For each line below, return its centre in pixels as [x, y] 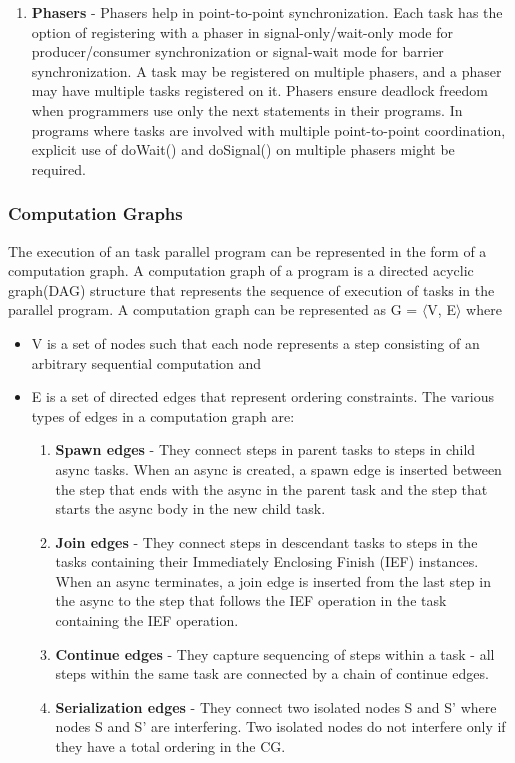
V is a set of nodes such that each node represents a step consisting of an [255, 342]
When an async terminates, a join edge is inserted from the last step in [273, 580]
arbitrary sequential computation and [146, 362]
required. [58, 168]
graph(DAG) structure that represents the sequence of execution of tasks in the [251, 289]
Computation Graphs [95, 213]
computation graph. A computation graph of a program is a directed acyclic [241, 270]
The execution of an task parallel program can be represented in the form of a [247, 250]
